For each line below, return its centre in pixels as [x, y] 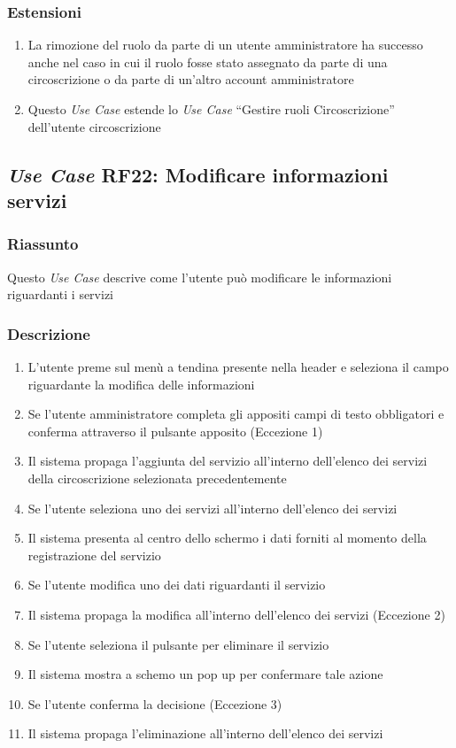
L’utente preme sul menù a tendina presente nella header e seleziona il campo [238, 366]
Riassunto [43, 244]
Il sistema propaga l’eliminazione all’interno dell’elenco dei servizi [205, 733]
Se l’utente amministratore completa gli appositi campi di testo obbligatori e [236, 414]
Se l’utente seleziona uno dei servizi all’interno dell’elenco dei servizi [213, 508]
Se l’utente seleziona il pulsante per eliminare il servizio [178, 644]
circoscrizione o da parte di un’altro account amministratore [191, 79]
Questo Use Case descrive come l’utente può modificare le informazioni [200, 277]
